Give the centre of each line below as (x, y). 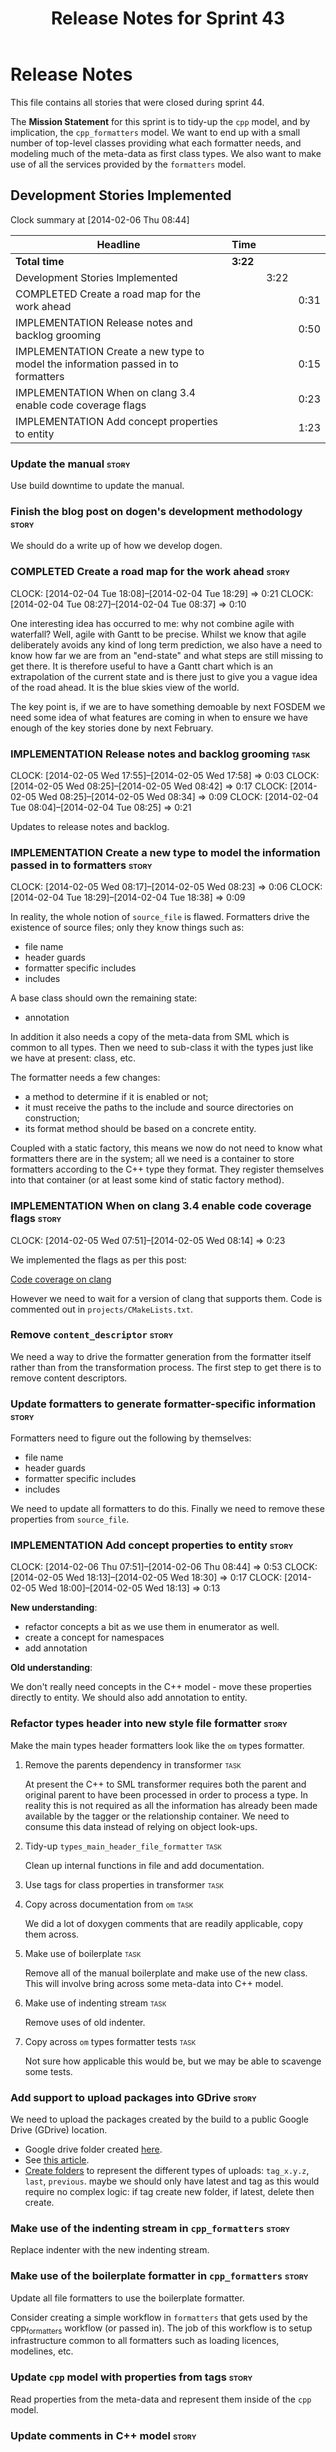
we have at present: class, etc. (73, 1058)
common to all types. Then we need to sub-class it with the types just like (162, 1048)
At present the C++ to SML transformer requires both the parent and (165, 1784)
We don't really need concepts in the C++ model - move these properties (161, 1687)
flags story (36, 1219)
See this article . (57, 2160)
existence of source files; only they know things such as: (127, 928)
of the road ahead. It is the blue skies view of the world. (125, 687)
